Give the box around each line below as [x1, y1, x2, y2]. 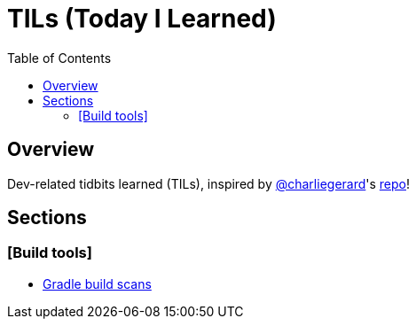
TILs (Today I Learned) [7, 4, 277, 34]
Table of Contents [7, 50, 112, 66]
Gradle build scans [43, 276, 152, 291]
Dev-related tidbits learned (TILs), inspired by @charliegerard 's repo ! [7, 175, 411, 191]
